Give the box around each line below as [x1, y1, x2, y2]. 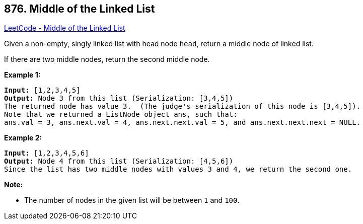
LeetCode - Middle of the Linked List [4, 24, 125, 33]
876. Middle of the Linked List [4, 3, 155, 15]
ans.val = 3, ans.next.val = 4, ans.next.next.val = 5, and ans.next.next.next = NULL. [4, 118, 361, 127]
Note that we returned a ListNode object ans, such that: [4, 110, 238, 119]
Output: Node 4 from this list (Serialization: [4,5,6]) [4, 157, 234, 166]
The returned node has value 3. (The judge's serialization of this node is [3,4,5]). [4, 102, 361, 111]
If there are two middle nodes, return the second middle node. [4, 55, 210, 64]
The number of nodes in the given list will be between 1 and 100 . [24, 196, 240, 205]
